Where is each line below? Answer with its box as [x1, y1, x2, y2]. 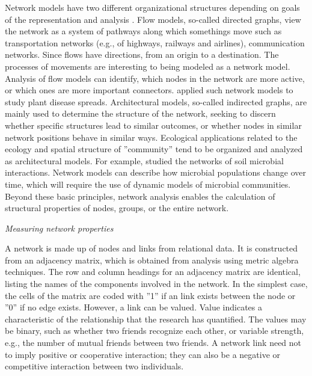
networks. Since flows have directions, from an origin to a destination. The [5, 48, 279, 61]
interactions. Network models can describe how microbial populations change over [5, 166, 306, 179]
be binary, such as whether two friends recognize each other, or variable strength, [5, 324, 304, 337]
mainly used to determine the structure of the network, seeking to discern [5, 107, 276, 120]
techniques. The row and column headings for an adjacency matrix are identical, [5, 265, 301, 278]
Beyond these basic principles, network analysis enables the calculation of [5, 190, 275, 202]
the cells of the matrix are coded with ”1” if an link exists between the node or [5, 289, 296, 301]
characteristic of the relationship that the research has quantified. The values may [5, 312, 307, 325]
